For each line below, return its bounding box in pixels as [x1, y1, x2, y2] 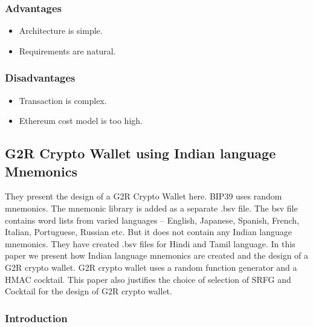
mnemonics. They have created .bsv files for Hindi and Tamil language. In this [5, 237, 295, 250]
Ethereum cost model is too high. [19, 114, 143, 127]
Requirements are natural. [19, 44, 116, 57]
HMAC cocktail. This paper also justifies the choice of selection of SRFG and [5, 273, 291, 285]
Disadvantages [5, 70, 76, 85]
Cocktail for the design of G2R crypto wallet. [5, 285, 172, 297]
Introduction [5, 310, 68, 325]
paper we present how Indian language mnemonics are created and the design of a [5, 249, 309, 262]
